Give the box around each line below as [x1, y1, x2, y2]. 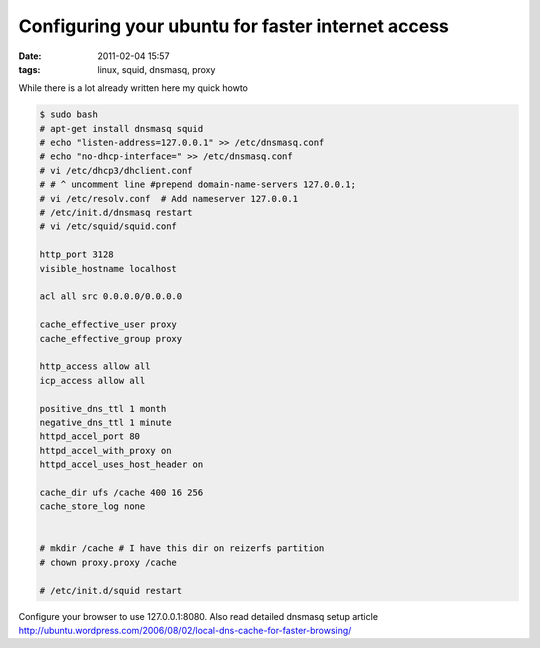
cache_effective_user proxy [39, 319, 177, 330]
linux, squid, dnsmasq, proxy [97, 63, 216, 75]
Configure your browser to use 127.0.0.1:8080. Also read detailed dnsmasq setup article [18, 610, 379, 622]
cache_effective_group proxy [39, 333, 183, 344]
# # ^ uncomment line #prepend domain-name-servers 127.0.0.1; [39, 179, 357, 190]
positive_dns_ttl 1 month [39, 403, 167, 414]
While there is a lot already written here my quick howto [18, 82, 249, 94]
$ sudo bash [39, 109, 99, 120]
